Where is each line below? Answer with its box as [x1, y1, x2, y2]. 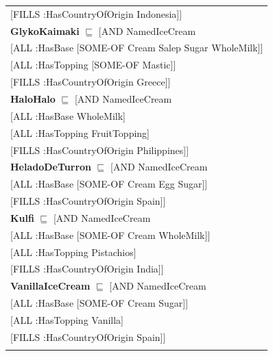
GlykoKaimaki [10, 23, 80, 38]
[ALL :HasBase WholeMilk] [10, 108, 126, 123]
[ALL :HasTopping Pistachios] [10, 244, 136, 259]
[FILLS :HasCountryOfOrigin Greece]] [10, 75, 171, 89]
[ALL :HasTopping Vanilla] [10, 312, 124, 327]
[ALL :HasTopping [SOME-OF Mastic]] [10, 58, 176, 72]
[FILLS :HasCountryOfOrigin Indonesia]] [10, 6, 182, 21]
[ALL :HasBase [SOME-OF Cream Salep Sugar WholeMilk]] [10, 40, 263, 55]
